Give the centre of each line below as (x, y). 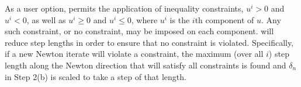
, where (144, 19)
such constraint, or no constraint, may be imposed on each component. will (139, 31)
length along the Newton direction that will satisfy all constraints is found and (146, 65)
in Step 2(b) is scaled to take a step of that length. (96, 76)
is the (180, 19)
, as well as (46, 19)
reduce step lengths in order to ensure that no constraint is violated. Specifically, (149, 42)
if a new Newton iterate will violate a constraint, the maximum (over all (134, 54)
